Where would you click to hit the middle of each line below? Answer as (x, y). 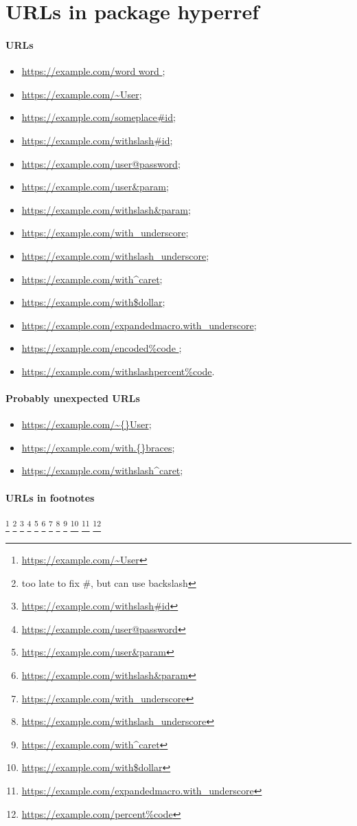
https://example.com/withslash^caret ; (102, 470)
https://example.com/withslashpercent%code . (118, 371)
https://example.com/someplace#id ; (99, 117)
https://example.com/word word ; (93, 71)
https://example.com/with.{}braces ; (98, 447)
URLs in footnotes (50, 497)
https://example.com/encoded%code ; (102, 348)
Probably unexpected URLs (73, 398)
